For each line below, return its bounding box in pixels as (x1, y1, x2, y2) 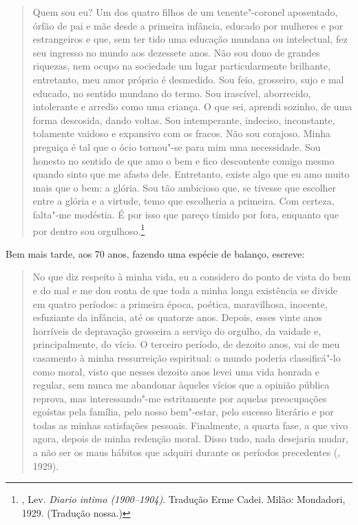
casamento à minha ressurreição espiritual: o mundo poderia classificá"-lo (32, 350, 341, 364)
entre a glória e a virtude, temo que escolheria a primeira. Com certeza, (32, 194, 335, 208)
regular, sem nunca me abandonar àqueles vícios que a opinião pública (32, 378, 330, 392)
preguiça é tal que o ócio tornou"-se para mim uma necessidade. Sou (32, 139, 321, 154)
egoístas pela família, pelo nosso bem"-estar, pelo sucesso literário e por (32, 404, 334, 419)
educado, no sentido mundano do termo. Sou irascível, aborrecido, (32, 85, 311, 100)
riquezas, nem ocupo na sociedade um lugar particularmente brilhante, (32, 59, 330, 73)
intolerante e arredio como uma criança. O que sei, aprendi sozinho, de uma (32, 99, 352, 114)
